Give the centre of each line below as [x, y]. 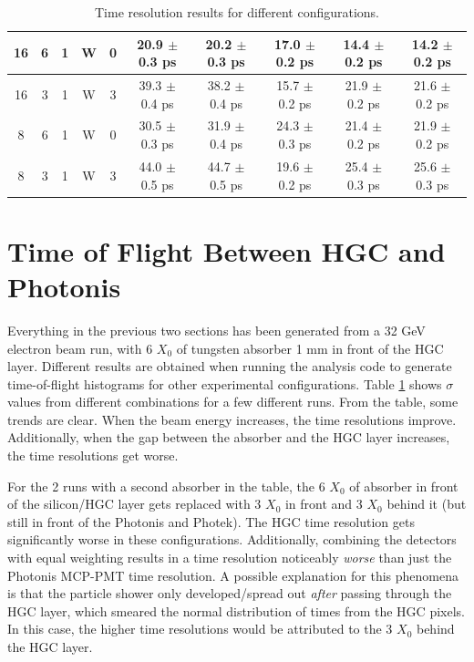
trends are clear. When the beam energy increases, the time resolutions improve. [232, 419]
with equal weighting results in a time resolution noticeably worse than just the [230, 558]
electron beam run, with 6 [80, 348]
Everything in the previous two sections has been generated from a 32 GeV [216, 330]
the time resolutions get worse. [93, 455]
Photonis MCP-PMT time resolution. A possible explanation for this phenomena [233, 575]
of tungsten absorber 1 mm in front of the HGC [310, 348]
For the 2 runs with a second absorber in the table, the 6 [166, 486]
